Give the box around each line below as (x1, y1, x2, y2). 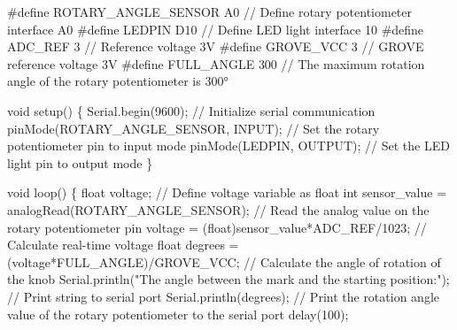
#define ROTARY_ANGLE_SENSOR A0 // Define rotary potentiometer (7, 3, 412, 20)
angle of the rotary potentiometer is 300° (7, 72, 228, 90)
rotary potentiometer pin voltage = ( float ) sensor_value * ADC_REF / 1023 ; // (7, 218, 427, 236)
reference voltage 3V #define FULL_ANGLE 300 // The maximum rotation (7, 54, 425, 73)
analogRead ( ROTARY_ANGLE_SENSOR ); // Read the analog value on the (7, 200, 430, 219)
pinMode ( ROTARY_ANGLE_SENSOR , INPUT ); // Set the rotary (7, 119, 380, 137)
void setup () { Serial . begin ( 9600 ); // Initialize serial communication (7, 101, 376, 119)
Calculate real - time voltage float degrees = (7, 235, 239, 254)
